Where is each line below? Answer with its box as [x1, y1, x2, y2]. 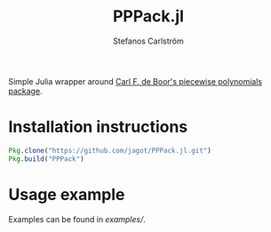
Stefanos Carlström [113, 36, 184, 46]
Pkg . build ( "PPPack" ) [8, 154, 85, 164]
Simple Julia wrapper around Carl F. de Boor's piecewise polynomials [8, 76, 263, 86]
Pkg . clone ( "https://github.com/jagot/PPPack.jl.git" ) [8, 146, 212, 155]
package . [8, 85, 43, 96]
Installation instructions [8, 117, 188, 137]
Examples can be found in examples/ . [8, 213, 146, 224]
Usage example [8, 184, 125, 204]
